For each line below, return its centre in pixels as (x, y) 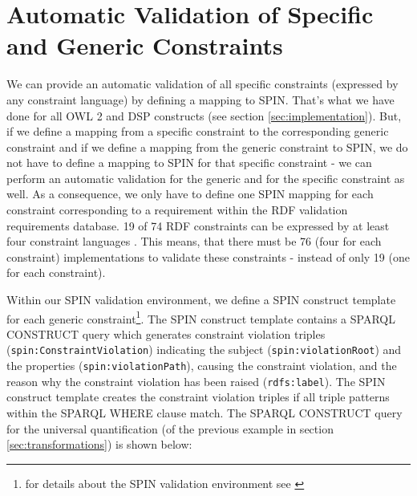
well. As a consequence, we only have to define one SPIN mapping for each (190, 194)
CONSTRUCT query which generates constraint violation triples (166, 333)
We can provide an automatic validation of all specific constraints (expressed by (202, 84)
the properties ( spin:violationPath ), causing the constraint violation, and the (202, 366)
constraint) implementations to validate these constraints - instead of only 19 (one (208, 256)
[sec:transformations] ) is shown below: (99, 444)
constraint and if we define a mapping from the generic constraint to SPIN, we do (207, 146)
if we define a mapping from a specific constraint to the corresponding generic (198, 131)
